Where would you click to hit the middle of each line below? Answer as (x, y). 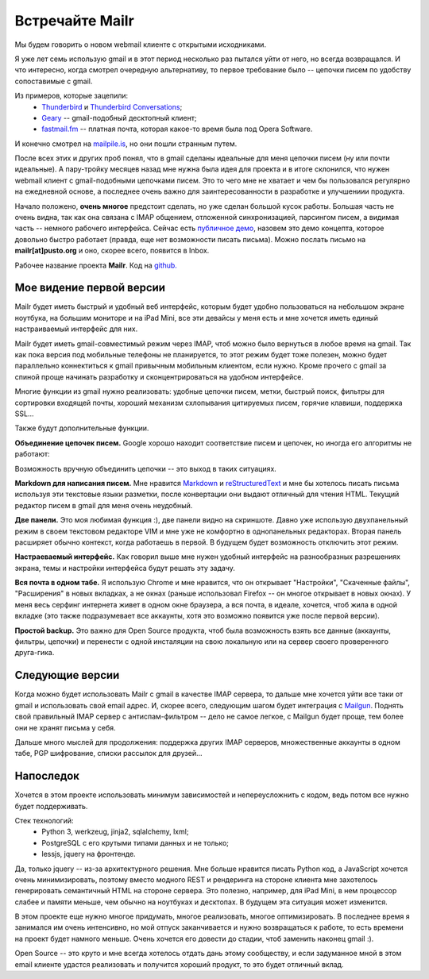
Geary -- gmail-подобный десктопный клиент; (119, 118)
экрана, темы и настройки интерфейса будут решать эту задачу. (125, 568)
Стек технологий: (44, 820)
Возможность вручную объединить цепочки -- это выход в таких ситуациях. (146, 468)
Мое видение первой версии (90, 288)
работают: (33, 454)
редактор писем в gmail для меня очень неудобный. (104, 505)
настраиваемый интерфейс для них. (76, 329)
